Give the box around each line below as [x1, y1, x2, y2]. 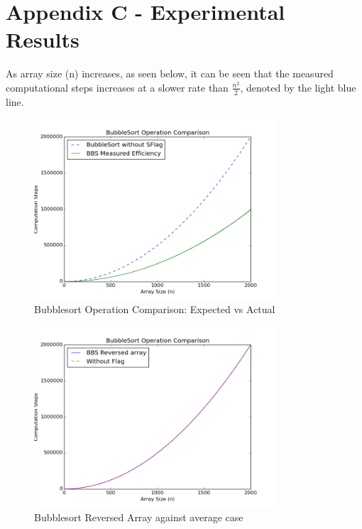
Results [6, 25, 79, 54]
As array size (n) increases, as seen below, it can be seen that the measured [6, 66, 334, 81]
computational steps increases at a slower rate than [6, 80, 229, 94]
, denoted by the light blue [240, 80, 356, 94]
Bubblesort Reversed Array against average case [34, 509, 243, 524]
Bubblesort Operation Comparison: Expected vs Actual [34, 302, 275, 317]
